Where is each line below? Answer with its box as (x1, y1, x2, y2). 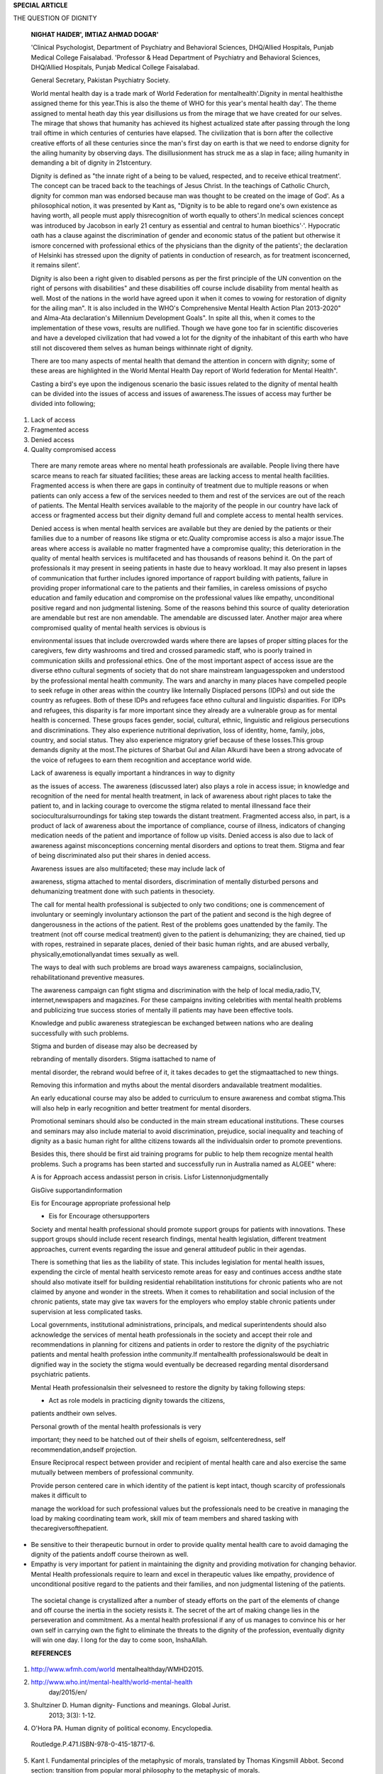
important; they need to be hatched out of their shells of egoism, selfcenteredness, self (30, 1436, 287, 1444)
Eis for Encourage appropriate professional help (30, 1199, 171, 1207)
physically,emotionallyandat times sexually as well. (30, 949, 179, 958)
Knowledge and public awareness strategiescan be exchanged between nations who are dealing (30, 1019, 313, 1028)
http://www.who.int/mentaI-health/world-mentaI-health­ (30, 1678, 193, 1687)
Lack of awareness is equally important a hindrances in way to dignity (30, 768, 235, 777)
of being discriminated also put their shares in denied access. (30, 852, 211, 860)
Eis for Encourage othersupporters (48, 1212, 150, 1221)
